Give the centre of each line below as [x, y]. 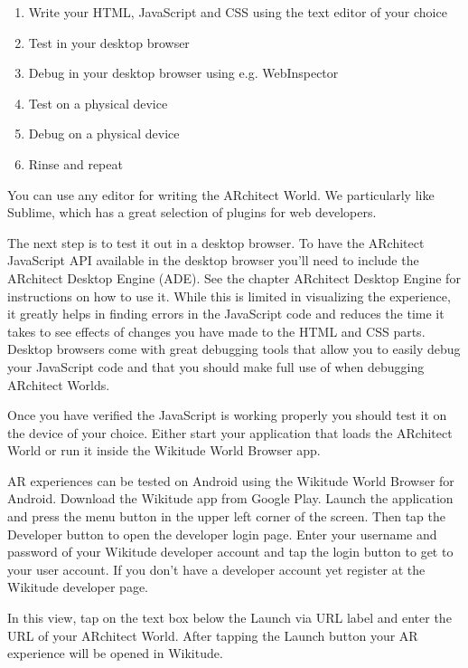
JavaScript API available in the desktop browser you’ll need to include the [213, 260]
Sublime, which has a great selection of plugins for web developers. [192, 212]
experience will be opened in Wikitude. [115, 653]
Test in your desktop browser [109, 42]
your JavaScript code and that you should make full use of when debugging [216, 366]
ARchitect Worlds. [59, 384]
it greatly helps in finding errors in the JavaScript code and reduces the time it [226, 314]
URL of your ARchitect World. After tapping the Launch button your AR [213, 635]
